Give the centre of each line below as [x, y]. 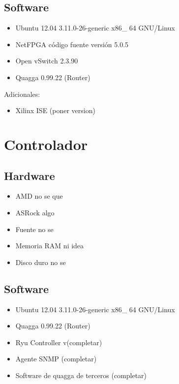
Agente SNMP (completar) [56, 359]
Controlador [46, 144]
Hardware [30, 175]
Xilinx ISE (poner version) [55, 110]
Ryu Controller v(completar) [59, 342]
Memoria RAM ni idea [50, 246]
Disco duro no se [41, 262]
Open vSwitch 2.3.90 [47, 61]
